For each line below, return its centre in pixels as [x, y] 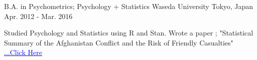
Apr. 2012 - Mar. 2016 [38, 16]
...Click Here [23, 52]
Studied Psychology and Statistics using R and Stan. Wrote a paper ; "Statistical [129, 33]
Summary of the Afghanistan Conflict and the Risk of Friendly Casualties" [119, 42]
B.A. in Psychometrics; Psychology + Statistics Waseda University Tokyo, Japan [129, 6]
